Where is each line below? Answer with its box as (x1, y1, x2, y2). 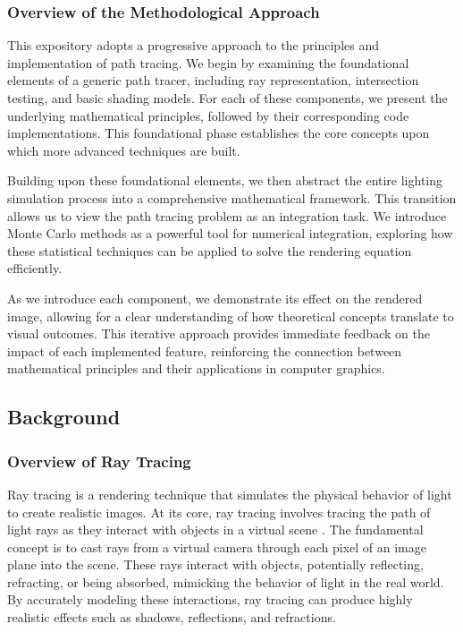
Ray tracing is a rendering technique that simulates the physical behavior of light (7, 484, 452, 503)
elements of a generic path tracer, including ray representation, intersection (7, 71, 419, 90)
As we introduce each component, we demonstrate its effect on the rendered (7, 288, 423, 307)
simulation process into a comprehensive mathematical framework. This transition (7, 188, 457, 207)
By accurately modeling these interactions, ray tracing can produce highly (7, 590, 413, 609)
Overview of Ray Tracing (7, 449, 191, 472)
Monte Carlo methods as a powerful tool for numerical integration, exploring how (7, 224, 453, 243)
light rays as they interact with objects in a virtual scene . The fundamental (7, 520, 424, 539)
